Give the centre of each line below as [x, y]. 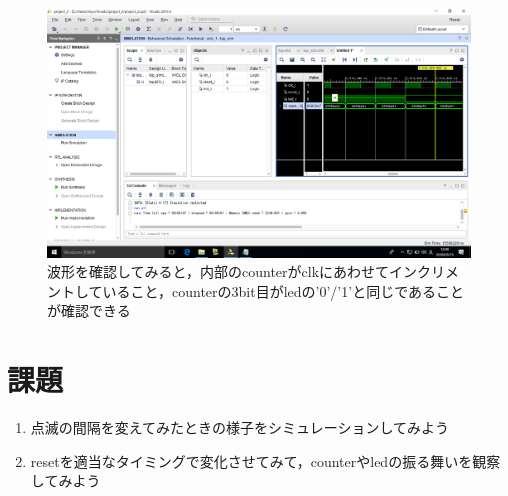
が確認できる [89, 310]
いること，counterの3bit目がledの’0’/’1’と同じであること [283, 290]
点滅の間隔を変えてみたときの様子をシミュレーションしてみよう [240, 427]
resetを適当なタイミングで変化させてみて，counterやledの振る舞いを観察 [265, 460]
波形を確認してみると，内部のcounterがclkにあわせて [218, 271]
